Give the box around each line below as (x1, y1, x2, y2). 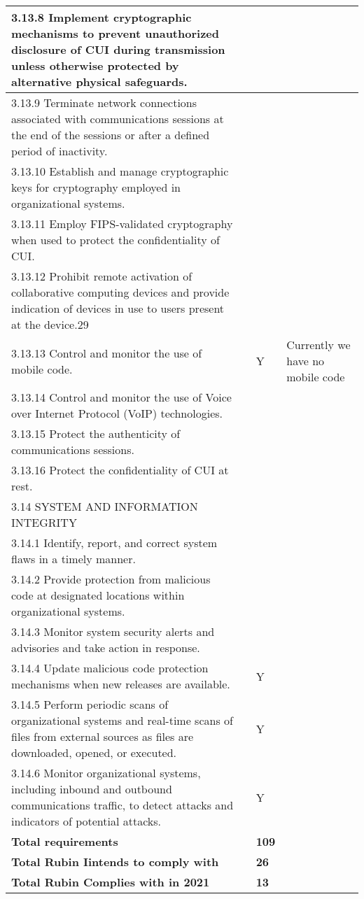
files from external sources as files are (11, 728, 194, 744)
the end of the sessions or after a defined (11, 127, 210, 143)
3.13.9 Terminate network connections (11, 94, 197, 111)
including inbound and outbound (11, 781, 172, 797)
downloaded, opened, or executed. (11, 744, 177, 760)
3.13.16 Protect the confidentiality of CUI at (11, 462, 229, 478)
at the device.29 (11, 316, 89, 332)
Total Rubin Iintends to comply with (11, 854, 219, 870)
